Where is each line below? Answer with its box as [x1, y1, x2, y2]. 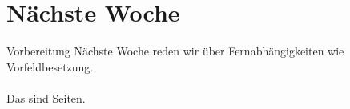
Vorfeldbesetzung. [6, 58, 94, 75]
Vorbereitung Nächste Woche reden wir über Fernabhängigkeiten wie [6, 42, 344, 59]
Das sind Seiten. [6, 89, 86, 106]
